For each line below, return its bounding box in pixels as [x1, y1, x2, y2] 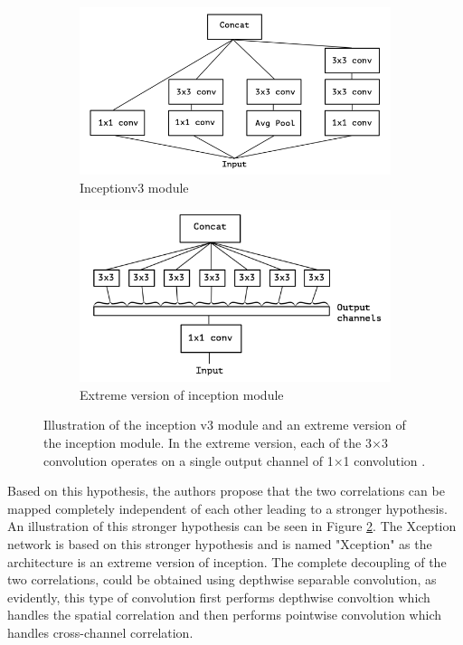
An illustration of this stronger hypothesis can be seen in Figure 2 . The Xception [7, 517, 457, 536]
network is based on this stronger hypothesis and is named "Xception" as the [7, 534, 432, 553]
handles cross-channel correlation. [7, 622, 194, 641]
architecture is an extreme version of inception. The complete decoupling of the [7, 552, 447, 571]
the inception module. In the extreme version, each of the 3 [43, 433, 372, 451]
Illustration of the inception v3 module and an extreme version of [43, 415, 406, 434]
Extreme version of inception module [80, 384, 284, 403]
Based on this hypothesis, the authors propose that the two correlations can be [7, 481, 445, 500]
